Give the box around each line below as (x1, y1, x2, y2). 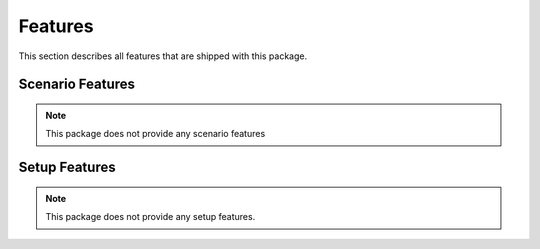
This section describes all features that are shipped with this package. (18, 50, 308, 62)
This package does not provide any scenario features (45, 128, 266, 140)
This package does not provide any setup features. (45, 211, 256, 223)
